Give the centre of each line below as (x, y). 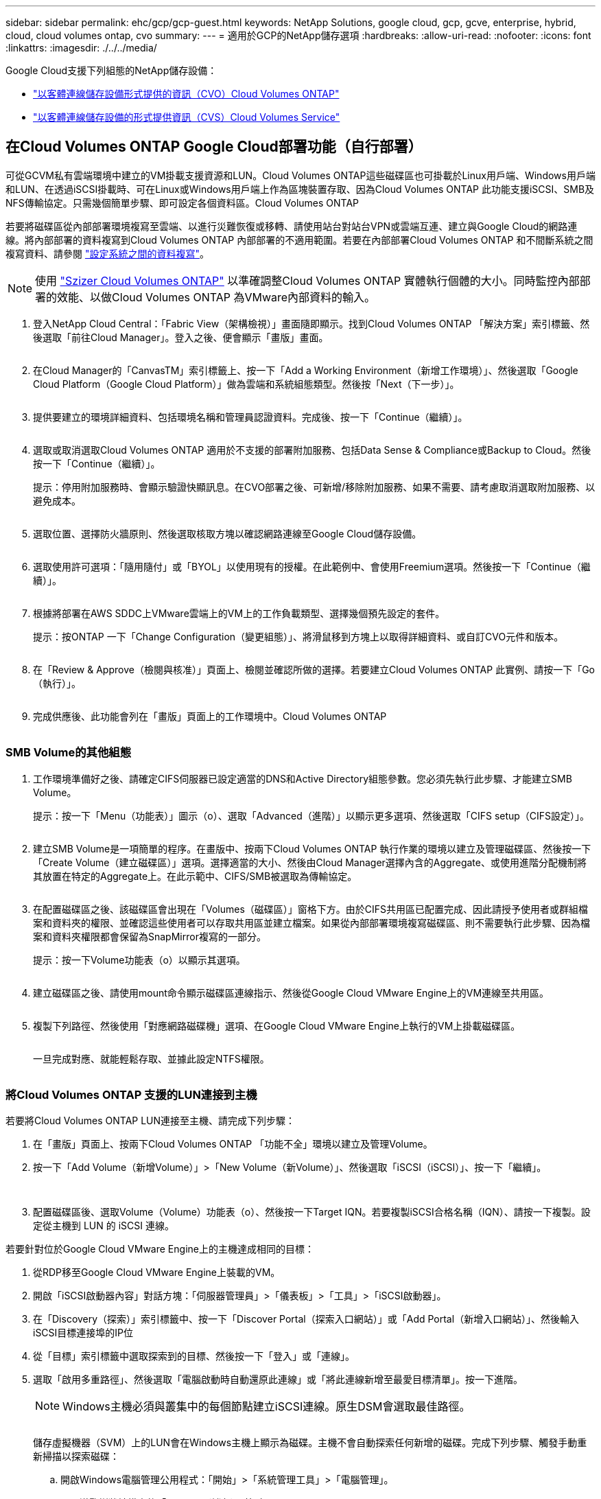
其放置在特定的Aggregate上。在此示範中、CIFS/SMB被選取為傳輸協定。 (195, 876)
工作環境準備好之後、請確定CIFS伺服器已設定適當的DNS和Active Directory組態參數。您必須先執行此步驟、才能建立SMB (303, 778)
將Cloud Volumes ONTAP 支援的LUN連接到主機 (131, 1094)
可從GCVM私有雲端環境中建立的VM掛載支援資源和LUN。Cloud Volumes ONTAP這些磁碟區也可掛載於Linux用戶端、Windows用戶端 (300, 175)
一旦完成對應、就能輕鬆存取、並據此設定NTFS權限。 (151, 1058)
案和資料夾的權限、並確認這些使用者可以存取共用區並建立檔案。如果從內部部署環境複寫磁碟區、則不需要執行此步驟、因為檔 (311, 922)
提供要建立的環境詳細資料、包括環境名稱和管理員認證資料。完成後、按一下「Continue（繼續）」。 (250, 417)
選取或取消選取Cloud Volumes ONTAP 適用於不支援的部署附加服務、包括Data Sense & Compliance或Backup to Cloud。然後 (312, 450)
